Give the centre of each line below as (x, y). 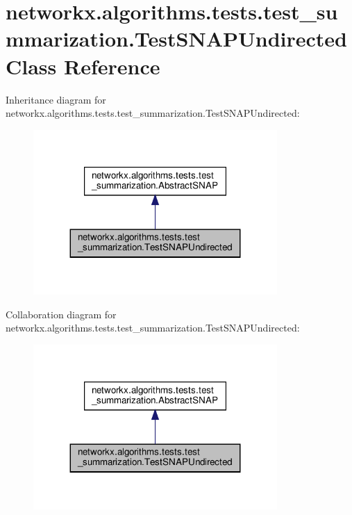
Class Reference (83, 66)
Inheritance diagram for (56, 99)
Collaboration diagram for (61, 314)
